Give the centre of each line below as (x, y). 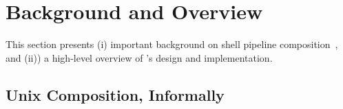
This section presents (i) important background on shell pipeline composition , (172, 44)
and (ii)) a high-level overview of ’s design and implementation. (139, 57)
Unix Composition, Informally (115, 94)
